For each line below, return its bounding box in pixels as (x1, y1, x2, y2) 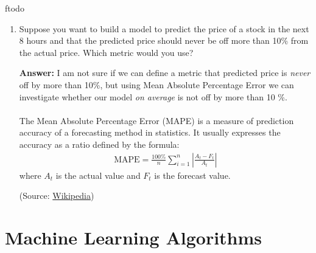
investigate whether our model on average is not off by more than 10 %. (19, 90, 287, 103)
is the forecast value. (154, 168, 231, 181)
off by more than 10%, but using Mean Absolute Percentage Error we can (19, 78, 294, 91)
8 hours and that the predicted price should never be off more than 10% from (19, 34, 309, 47)
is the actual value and (55, 168, 141, 181)
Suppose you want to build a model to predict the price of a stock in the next (19, 22, 309, 35)
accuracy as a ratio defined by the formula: (19, 137, 180, 150)
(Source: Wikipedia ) (19, 189, 94, 202)
